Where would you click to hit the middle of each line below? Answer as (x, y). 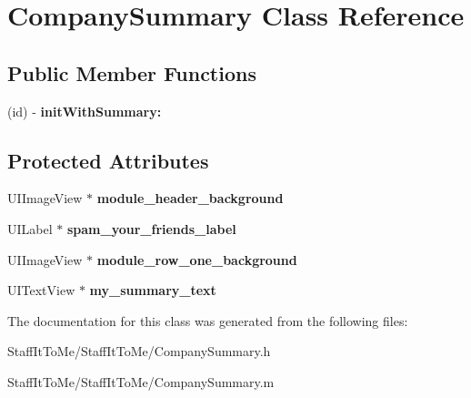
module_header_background (190, 198)
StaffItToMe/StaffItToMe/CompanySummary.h (139, 351)
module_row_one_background (197, 259)
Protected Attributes (108, 160)
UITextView (41, 290)
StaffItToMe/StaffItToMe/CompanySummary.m (141, 381)
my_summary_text (153, 290)
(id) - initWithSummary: (85, 111)
